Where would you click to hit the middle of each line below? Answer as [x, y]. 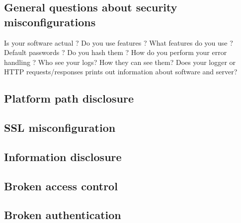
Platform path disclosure [69, 98]
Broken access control [61, 186]
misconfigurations [50, 22]
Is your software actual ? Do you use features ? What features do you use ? [119, 42]
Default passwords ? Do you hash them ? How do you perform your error [116, 52]
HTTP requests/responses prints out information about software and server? [121, 72]
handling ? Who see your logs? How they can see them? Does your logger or [120, 62]
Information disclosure [63, 156]
